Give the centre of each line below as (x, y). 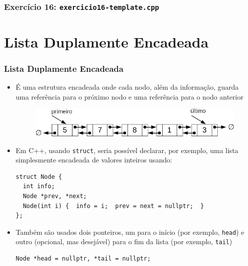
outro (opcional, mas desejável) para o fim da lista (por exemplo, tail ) (124, 241)
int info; (39, 186)
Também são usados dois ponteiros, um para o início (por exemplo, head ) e (130, 232)
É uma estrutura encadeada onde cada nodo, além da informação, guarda (127, 87)
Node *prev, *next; (55, 196)
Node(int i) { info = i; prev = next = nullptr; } (114, 206)
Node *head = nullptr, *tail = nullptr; (83, 259)
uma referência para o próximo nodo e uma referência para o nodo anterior (129, 96)
